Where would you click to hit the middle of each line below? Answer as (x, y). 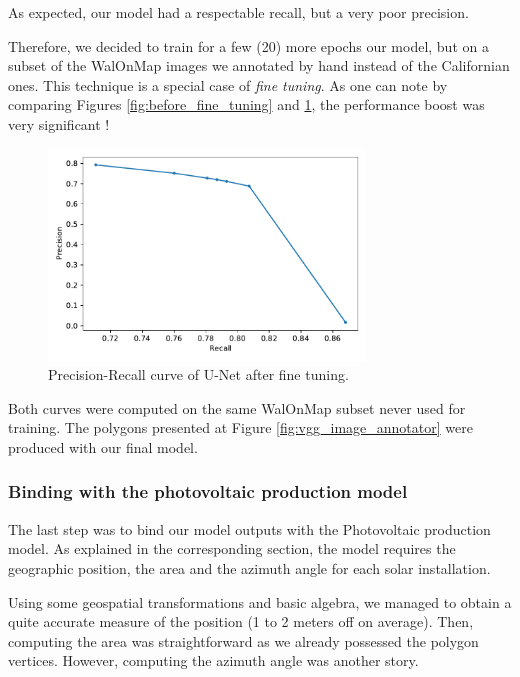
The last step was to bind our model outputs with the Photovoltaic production (249, 528)
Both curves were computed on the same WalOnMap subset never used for (237, 407)
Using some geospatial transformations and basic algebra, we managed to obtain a (260, 601)
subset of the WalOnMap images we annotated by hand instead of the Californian (259, 65)
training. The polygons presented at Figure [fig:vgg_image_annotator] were (240, 427)
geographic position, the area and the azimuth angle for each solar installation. (249, 567)
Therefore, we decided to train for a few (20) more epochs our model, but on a (248, 45)
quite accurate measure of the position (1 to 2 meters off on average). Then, (241, 621)
